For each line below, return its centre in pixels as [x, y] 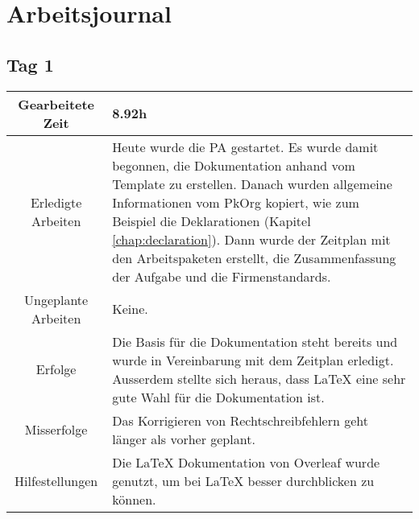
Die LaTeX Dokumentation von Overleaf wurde [246, 462]
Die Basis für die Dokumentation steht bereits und [255, 341]
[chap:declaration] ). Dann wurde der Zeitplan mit [251, 239]
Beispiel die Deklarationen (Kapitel [212, 220]
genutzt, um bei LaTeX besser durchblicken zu [243, 480]
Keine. [130, 309]
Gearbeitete [56, 104]
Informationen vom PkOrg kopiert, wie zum [236, 202]
